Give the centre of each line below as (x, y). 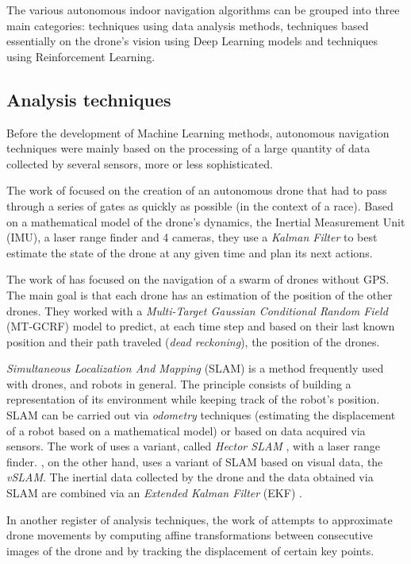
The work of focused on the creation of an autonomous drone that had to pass (197, 190)
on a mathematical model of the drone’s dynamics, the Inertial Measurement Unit (206, 221)
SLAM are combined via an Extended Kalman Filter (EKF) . (154, 493)
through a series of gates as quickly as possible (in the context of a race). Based (200, 205)
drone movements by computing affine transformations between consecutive (190, 535)
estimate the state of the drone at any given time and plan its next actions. (190, 252)
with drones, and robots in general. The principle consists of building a (179, 383)
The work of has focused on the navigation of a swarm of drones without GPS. (198, 279)
